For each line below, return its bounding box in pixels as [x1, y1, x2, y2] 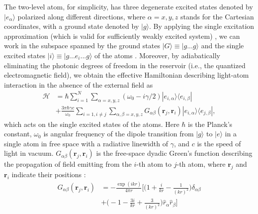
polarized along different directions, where [17, 11, 146, 21]
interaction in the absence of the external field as [4, 79, 153, 90]
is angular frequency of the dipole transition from [43, 128, 194, 139]
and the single [201, 40, 244, 51]
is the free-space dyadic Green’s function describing [96, 148, 253, 158]
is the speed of [197, 138, 241, 148]
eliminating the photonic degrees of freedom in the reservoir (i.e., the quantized [4, 60, 246, 70]
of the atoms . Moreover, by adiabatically [94, 50, 220, 60]
